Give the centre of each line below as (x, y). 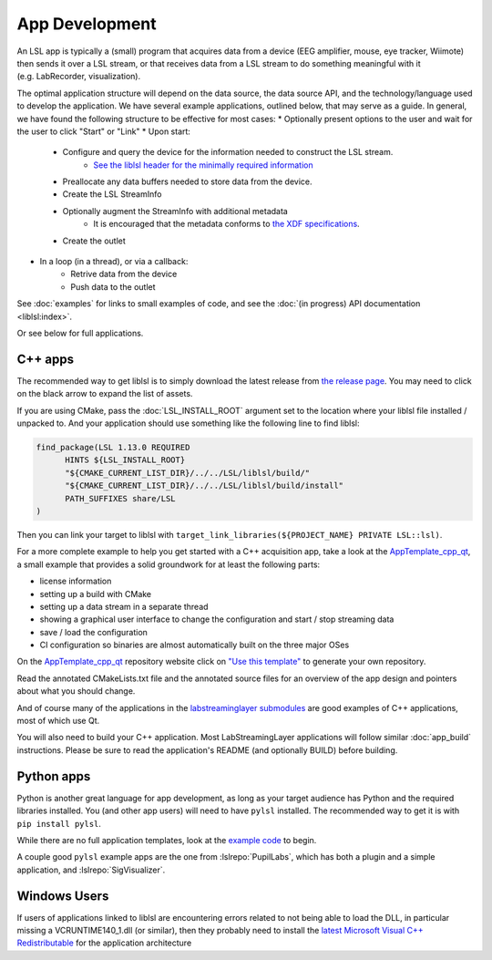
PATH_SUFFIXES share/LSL (121, 498)
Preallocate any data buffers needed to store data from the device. (188, 181)
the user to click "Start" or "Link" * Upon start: (104, 131)
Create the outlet (94, 241)
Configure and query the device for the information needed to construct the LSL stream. (228, 152)
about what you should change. (76, 691)
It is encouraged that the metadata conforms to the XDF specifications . (226, 224)
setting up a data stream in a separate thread (124, 606)
